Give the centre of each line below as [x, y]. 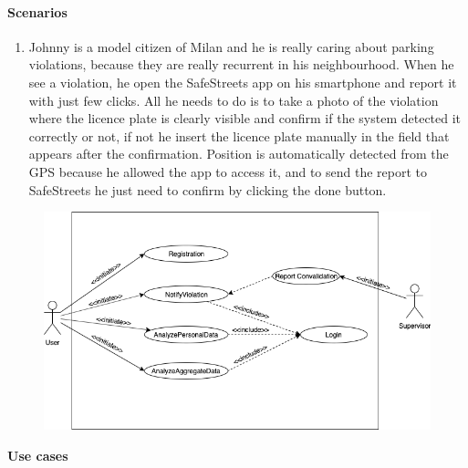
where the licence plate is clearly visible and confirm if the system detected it [245, 118]
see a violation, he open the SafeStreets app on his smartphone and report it [243, 82]
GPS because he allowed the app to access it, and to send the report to [228, 171]
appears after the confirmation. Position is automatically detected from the [239, 154]
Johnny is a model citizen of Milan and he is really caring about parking [231, 46]
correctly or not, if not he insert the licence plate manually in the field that [239, 135]
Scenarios [37, 11]
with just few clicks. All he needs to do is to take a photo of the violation [234, 100]
